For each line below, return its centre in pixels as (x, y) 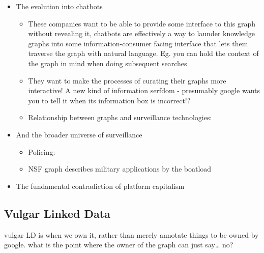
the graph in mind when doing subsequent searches (108, 63)
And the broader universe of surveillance (79, 134)
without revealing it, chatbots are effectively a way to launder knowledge (142, 33)
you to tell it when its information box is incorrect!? (109, 100)
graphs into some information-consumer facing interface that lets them (138, 43)
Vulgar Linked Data (57, 213)
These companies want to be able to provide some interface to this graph (142, 23)
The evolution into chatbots (59, 6)
